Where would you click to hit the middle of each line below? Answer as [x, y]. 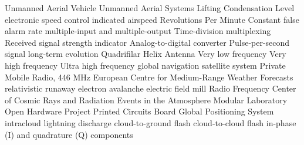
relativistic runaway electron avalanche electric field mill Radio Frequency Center [151, 88]
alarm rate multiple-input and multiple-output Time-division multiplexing [138, 31]
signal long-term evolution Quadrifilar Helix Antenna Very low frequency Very [146, 54]
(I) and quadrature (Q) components [69, 134]
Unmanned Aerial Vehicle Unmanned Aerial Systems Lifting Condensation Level [150, 8]
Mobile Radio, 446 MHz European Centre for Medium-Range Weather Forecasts [149, 77]
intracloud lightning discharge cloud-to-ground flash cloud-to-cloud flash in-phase [151, 122]
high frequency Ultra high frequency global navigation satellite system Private [145, 65]
